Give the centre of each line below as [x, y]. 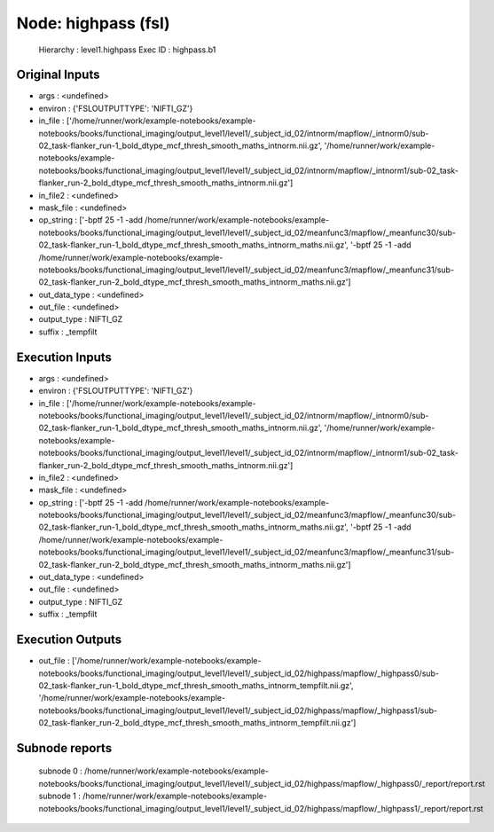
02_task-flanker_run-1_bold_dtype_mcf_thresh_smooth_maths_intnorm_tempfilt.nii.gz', [196, 685]
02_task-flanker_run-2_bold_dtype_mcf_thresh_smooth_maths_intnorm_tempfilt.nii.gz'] [197, 723]
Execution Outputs [69, 640]
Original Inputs [58, 75]
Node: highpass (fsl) [93, 23]
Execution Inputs [64, 357]
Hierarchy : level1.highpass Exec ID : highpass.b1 [127, 50]
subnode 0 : [61, 771]
